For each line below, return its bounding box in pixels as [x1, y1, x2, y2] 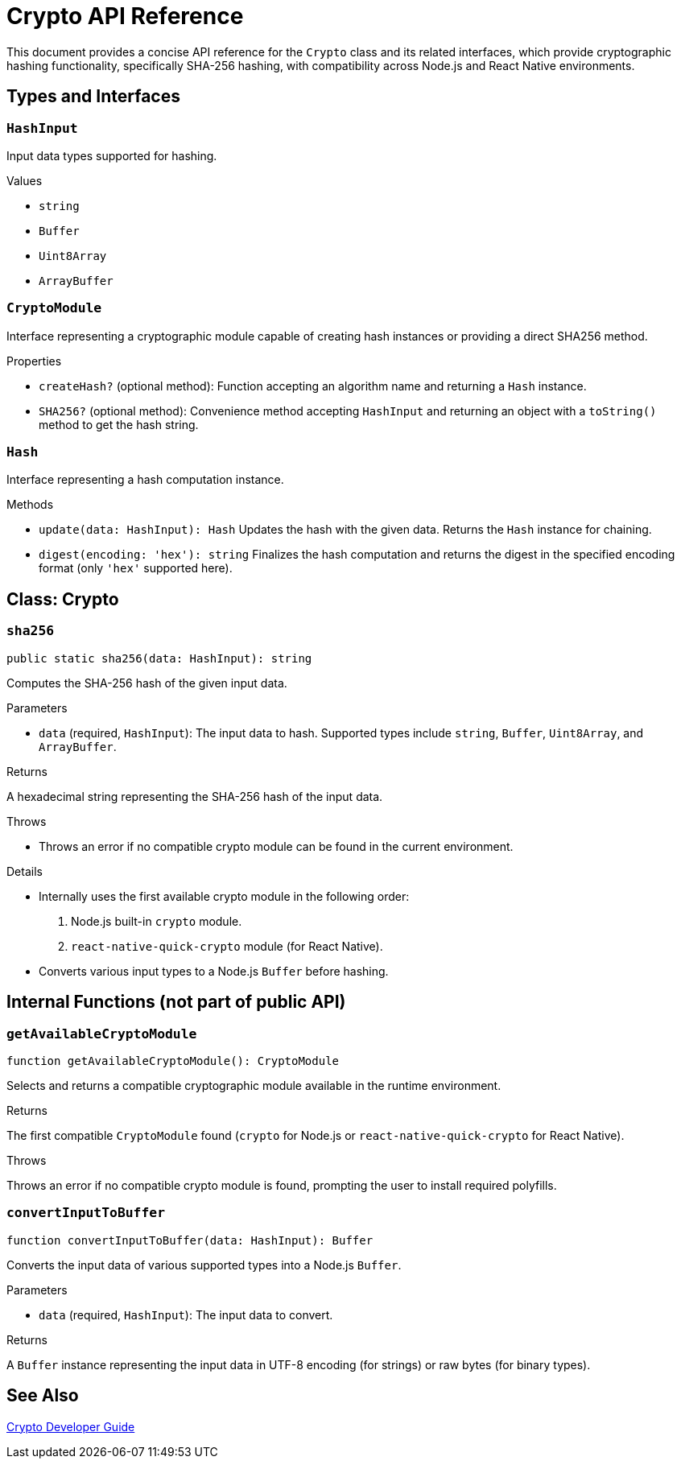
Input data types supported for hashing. [6, 148, 217, 163]
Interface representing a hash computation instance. [6, 473, 284, 487]
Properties [6, 353, 62, 368]
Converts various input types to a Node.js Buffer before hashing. [39, 964, 389, 978]
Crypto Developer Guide [6, 1419, 135, 1434]
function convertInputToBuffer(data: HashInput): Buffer [6, 1233, 374, 1247]
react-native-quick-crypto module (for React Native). [71, 939, 383, 953]
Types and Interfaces [6, 86, 180, 107]
